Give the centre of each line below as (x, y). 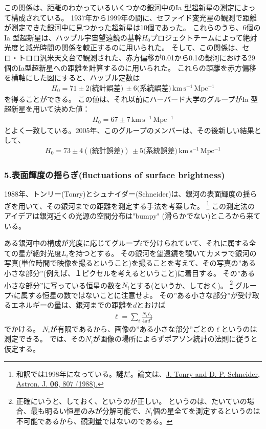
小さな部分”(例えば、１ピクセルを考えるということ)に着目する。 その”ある (130, 273)
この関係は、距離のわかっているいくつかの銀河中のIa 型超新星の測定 (119, 7)
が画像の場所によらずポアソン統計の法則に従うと (175, 339)
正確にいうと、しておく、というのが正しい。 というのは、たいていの (131, 401)
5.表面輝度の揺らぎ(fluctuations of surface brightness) (115, 174)
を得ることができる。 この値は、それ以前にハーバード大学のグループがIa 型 (131, 99)
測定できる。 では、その (45, 339)
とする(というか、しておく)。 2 (181, 284)
